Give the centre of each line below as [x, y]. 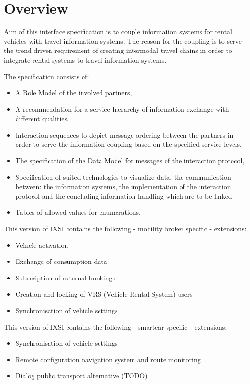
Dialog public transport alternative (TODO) [81, 375]
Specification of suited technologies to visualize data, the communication [123, 177]
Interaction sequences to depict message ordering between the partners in [124, 134]
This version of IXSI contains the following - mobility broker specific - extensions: [125, 229]
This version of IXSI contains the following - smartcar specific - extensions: [116, 326]
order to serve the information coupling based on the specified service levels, [128, 144]
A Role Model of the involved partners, [74, 93]
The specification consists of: [47, 76]
